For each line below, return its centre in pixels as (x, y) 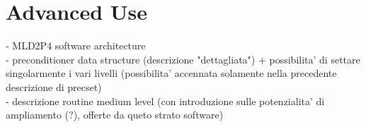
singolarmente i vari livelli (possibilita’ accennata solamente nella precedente (171, 73)
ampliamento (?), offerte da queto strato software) (115, 115)
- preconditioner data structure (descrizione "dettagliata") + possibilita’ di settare (183, 59)
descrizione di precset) (54, 86)
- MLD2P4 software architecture (76, 46)
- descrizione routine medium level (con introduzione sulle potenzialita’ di (165, 101)
